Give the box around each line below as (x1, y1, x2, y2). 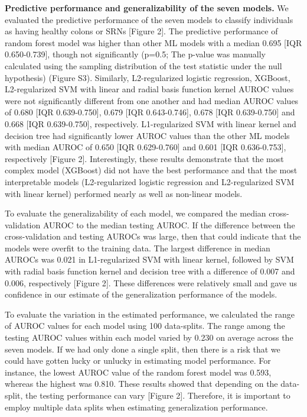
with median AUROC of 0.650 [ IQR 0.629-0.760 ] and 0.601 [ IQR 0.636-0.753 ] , (5, 141, 286, 153)
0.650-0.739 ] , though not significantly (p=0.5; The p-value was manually (5, 48, 266, 60)
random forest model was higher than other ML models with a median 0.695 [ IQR (5, 36, 302, 49)
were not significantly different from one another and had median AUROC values (5, 94, 299, 106)
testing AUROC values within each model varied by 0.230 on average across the (5, 331, 293, 344)
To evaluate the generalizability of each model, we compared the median (5, 207, 266, 219)
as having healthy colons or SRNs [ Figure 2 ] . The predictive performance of (5, 25, 278, 37)
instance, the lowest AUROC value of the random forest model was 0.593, (5, 366, 272, 378)
